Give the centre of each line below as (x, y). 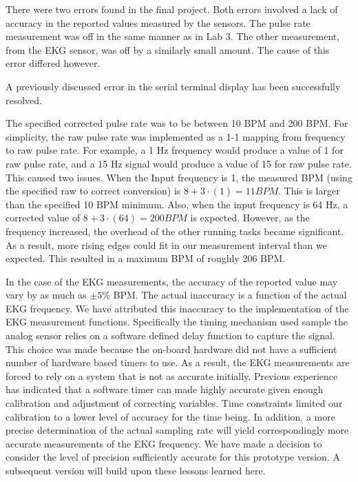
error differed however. (53, 63)
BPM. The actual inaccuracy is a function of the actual (230, 295)
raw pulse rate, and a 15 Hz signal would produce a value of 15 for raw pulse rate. (179, 163)
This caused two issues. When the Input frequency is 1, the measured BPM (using (179, 177)
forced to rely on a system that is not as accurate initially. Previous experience (172, 375)
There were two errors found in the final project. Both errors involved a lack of (172, 9)
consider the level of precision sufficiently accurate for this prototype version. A (173, 457)
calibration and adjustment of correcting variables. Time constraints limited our (174, 403)
